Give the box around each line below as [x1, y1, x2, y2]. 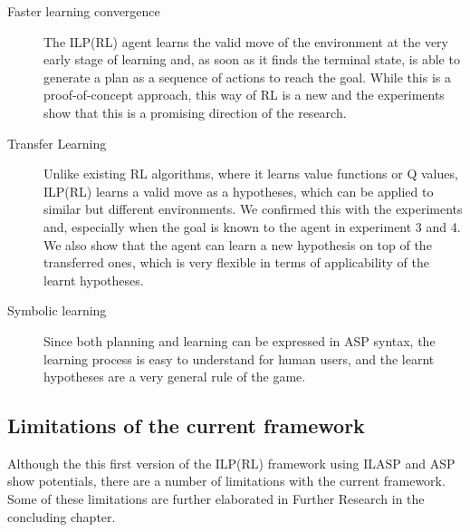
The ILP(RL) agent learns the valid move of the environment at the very [43, 32, 448, 51]
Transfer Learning [7, 133, 107, 152]
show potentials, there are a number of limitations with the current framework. [7, 471, 446, 490]
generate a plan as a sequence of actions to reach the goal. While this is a [43, 67, 451, 86]
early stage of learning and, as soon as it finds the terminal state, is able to [43, 50, 460, 69]
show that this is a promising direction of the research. [43, 102, 347, 121]
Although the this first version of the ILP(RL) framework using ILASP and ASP [7, 453, 456, 472]
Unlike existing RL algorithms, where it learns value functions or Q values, [43, 164, 458, 183]
